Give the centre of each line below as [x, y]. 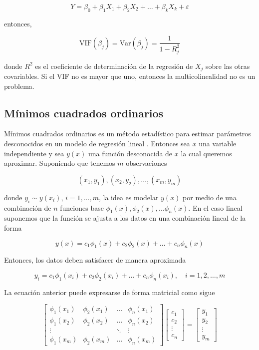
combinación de [28, 207]
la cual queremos [206, 153]
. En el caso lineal [215, 207]
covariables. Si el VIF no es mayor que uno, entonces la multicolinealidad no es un [130, 76]
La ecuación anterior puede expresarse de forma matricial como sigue [110, 292]
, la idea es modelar [129, 197]
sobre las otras [228, 66]
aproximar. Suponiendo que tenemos [60, 163]
